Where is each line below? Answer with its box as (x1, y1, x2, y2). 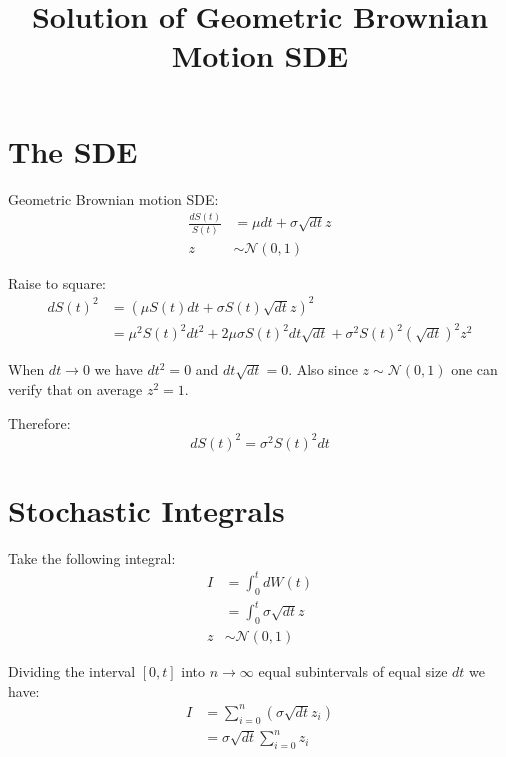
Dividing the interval (8, 661, 136, 682)
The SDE (8, 130, 138, 171)
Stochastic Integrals (8, 489, 285, 530)
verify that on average (8, 379, 143, 400)
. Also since (288, 359, 358, 380)
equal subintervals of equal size (258, 661, 448, 682)
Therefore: (8, 412, 71, 433)
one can (451, 359, 498, 380)
